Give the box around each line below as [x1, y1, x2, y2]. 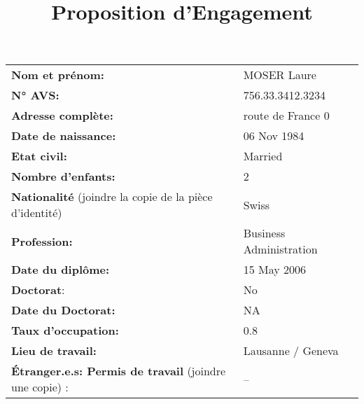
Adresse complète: [11, 107, 113, 124]
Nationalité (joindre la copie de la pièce [11, 188, 213, 205]
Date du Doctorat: [11, 302, 115, 319]
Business [243, 225, 286, 242]
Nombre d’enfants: [11, 168, 115, 185]
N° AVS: [11, 87, 59, 104]
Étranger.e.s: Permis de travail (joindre [11, 363, 226, 379]
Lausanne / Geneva [243, 342, 339, 359]
